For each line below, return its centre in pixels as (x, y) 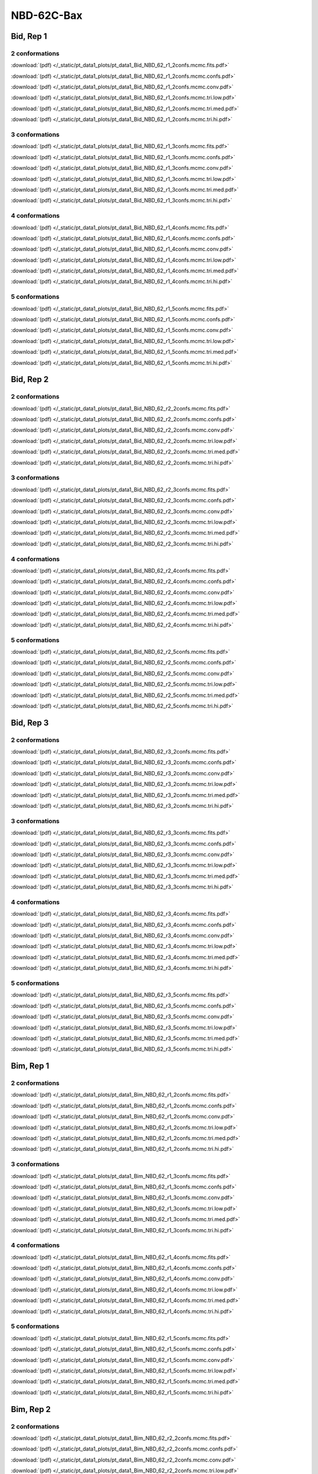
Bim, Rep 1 (30, 1066)
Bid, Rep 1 (29, 36)
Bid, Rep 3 (30, 723)
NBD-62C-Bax (47, 15)
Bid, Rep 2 (30, 379)
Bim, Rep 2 (31, 1409)
